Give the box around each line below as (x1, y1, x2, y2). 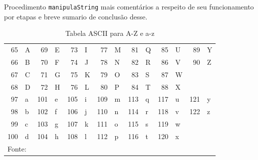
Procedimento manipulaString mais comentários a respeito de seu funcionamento (4, 1, 254, 11)
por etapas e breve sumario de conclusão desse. (4, 11, 148, 21)
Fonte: (7, 143, 26, 154)
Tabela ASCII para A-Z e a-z (65, 28, 155, 38)
